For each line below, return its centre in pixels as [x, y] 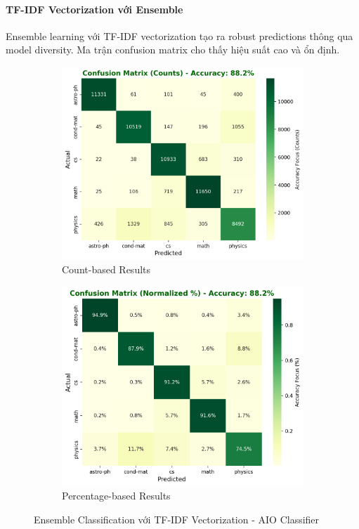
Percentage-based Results [116, 496]
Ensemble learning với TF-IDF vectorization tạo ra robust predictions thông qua [179, 35]
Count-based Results [106, 269]
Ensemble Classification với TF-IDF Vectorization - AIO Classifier [177, 520]
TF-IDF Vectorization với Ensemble [94, 9]
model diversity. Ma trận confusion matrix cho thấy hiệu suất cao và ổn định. [173, 50]
